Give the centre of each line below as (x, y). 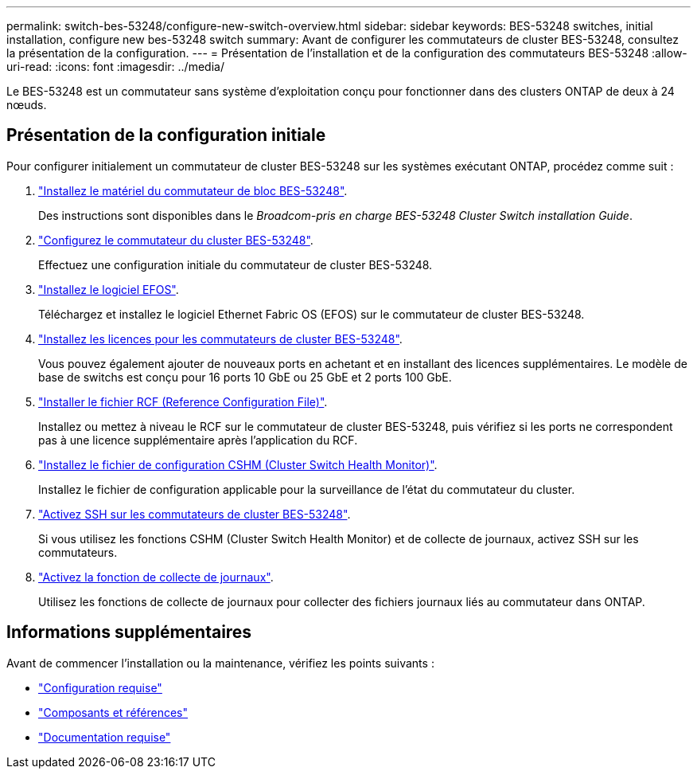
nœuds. (27, 105)
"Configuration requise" (100, 687)
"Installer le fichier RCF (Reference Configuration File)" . (183, 401)
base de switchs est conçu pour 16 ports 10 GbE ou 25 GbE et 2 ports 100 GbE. (245, 377)
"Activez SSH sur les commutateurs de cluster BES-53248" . (195, 514)
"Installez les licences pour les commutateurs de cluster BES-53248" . (220, 339)
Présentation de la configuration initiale (166, 135)
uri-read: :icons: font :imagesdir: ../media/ (115, 67)
